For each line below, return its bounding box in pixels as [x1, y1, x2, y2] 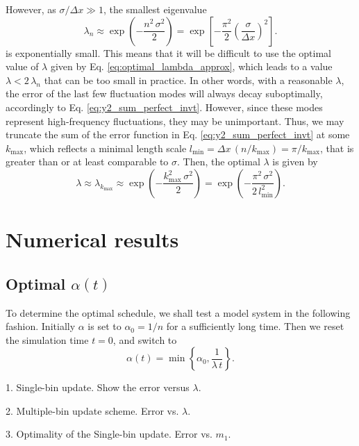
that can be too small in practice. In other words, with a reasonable [44, 72, 333, 87]
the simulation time [6, 332, 89, 347]
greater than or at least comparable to [6, 154, 169, 169]
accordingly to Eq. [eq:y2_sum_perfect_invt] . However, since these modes [6, 99, 323, 114]
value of [6, 59, 39, 74]
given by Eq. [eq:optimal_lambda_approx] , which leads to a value [50, 59, 333, 74]
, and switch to [112, 332, 177, 347]
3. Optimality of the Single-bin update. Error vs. [6, 427, 212, 441]
